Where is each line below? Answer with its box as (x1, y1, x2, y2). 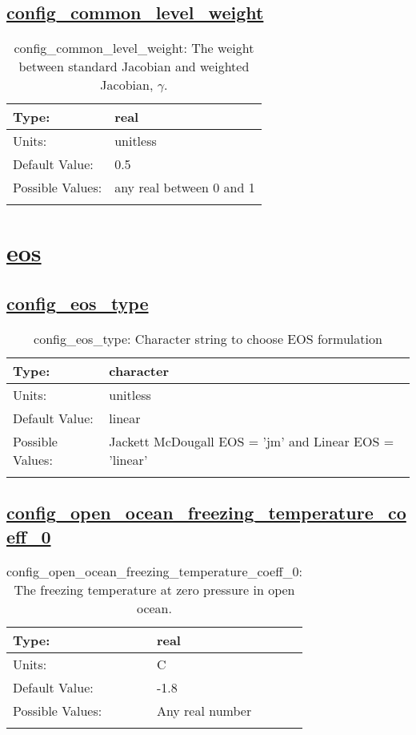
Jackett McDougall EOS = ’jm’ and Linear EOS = (109, 431, 394, 450)
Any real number (156, 701, 252, 721)
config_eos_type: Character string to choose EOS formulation (34, 329, 382, 348)
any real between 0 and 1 (114, 178, 255, 197)
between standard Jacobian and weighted (18, 57, 250, 76)
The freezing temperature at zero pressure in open (14, 580, 295, 600)
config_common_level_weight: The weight (14, 38, 254, 58)
